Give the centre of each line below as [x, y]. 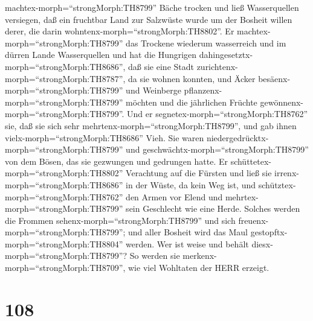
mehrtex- [242, 196]
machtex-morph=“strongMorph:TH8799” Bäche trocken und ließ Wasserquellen [152, 7]
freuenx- [253, 220]
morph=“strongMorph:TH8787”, [65, 78]
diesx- [262, 243]
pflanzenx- [203, 90]
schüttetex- [251, 161]
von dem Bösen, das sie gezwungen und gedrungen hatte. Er [116, 161]
